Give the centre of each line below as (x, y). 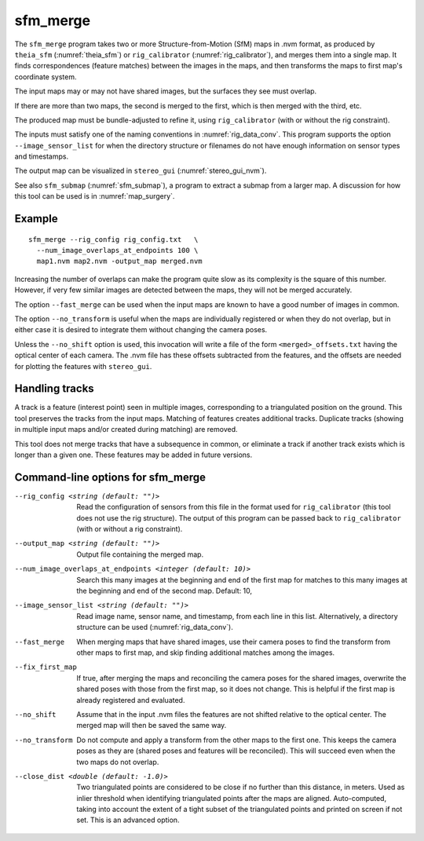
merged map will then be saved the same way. (152, 726)
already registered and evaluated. (131, 700)
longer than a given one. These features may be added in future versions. (133, 455)
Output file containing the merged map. (140, 554)
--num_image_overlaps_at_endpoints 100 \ (117, 250)
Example (36, 219)
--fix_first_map (46, 667)
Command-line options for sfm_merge (110, 477)
